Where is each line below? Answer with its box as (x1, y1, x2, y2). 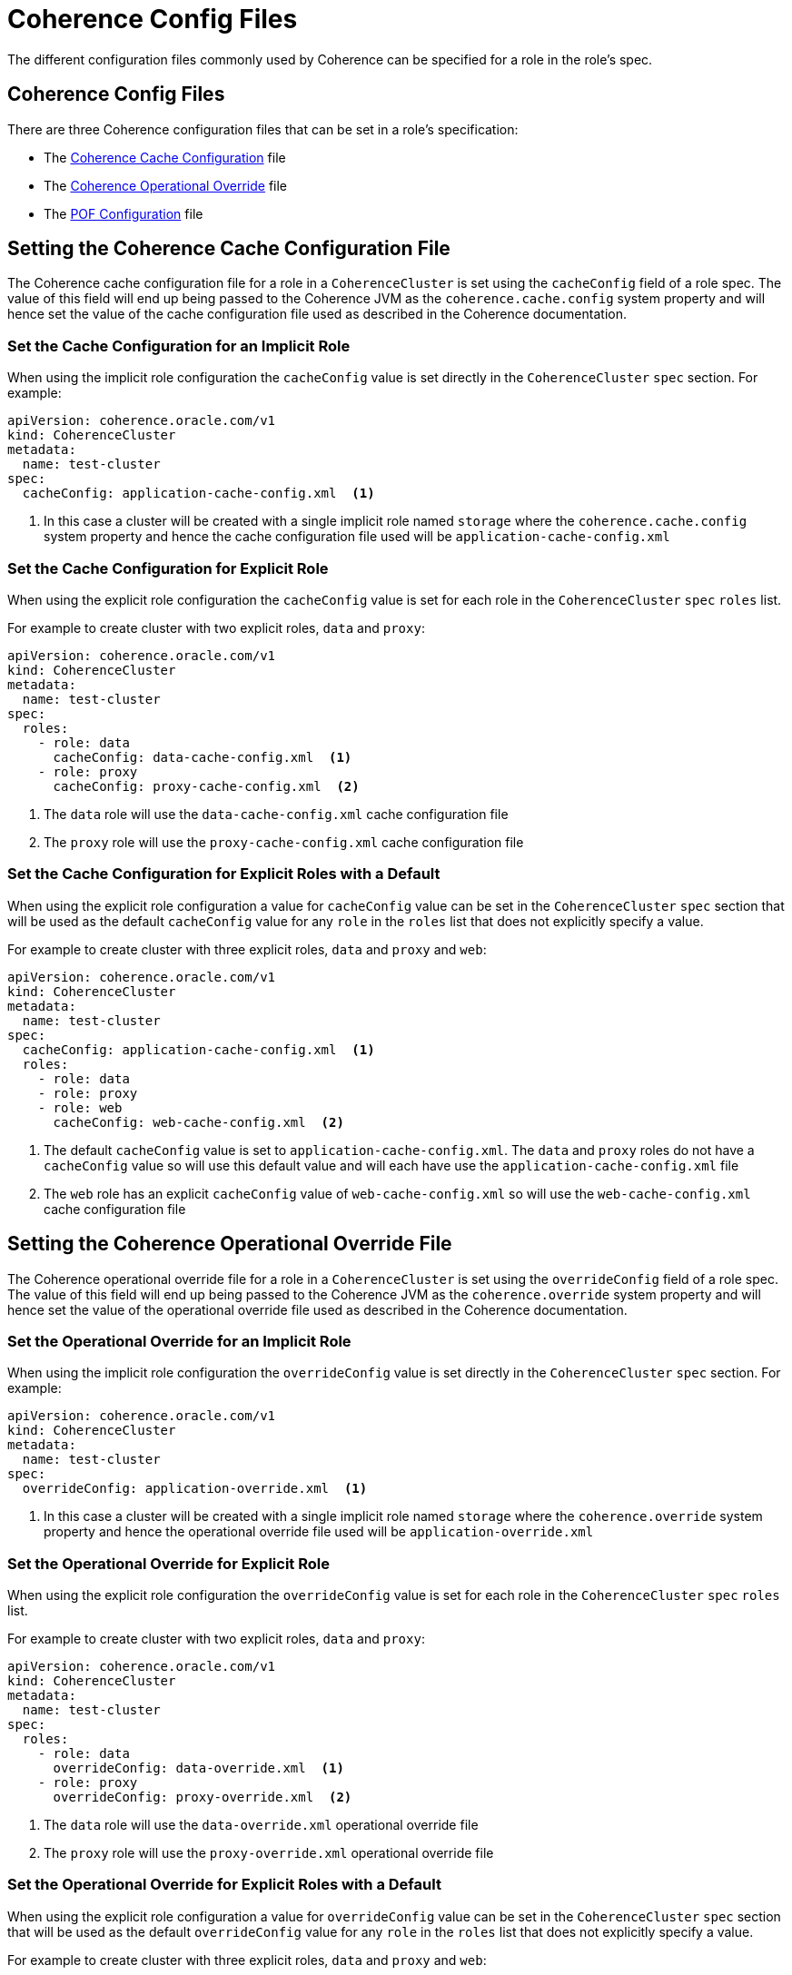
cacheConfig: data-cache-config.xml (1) (53, 749, 352, 765)
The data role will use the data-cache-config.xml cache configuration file (44, 805, 509, 822)
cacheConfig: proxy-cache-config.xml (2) (53, 778, 360, 794)
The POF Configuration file (44, 205, 203, 222)
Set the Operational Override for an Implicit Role (7, 1331, 351, 1350)
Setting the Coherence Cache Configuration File (7, 237, 450, 261)
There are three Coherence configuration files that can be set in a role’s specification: (7, 121, 519, 137)
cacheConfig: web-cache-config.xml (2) (53, 1114, 344, 1130)
